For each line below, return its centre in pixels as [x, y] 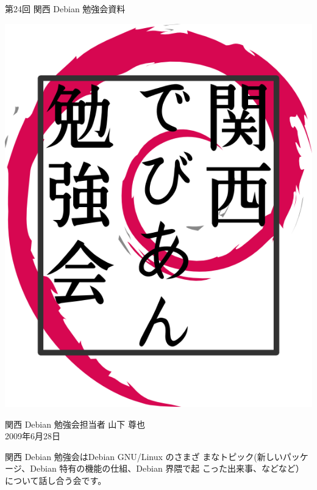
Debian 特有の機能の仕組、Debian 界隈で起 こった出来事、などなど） [167, 468]
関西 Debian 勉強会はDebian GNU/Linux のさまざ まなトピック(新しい [144, 456]
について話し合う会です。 [56, 480]
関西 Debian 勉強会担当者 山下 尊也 [75, 424]
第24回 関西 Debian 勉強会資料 [65, 9]
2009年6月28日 [33, 436]
